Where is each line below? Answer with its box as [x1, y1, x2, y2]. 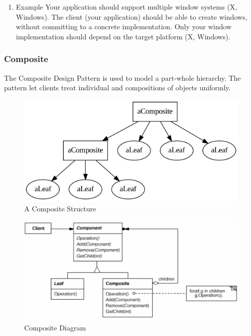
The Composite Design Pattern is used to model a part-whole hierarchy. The [4, 72, 241, 83]
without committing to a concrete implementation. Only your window [16, 21, 232, 32]
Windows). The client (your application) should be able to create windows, [16, 11, 247, 22]
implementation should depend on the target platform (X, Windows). [16, 31, 230, 41]
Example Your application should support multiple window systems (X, [16, 2, 237, 12]
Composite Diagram [24, 322, 86, 332]
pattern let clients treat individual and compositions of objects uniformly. [4, 82, 231, 93]
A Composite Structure [24, 203, 96, 213]
